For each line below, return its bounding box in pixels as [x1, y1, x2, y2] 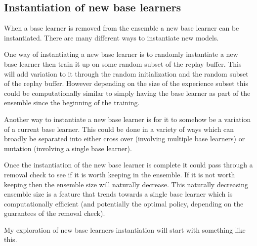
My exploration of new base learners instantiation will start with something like [4, 224, 246, 235]
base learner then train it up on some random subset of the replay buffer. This [4, 58, 242, 69]
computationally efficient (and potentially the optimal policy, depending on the [4, 198, 244, 208]
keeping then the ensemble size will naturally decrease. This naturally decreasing [4, 179, 249, 189]
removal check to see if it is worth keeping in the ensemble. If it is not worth [4, 169, 235, 179]
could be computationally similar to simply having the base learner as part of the [4, 87, 251, 98]
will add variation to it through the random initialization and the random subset [4, 68, 249, 79]
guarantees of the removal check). [4, 208, 105, 218]
